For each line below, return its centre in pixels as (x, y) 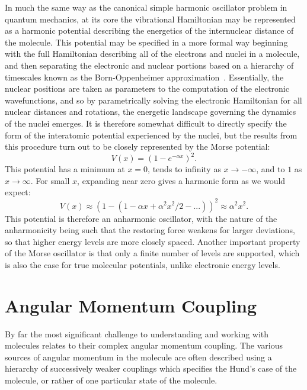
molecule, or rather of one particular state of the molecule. (111, 380)
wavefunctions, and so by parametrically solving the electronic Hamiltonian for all (153, 100)
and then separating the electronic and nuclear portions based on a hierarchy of (149, 65)
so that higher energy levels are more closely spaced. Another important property (153, 241)
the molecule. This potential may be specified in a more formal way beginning (146, 42)
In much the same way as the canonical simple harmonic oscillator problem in (146, 7)
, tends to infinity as (184, 169)
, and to (271, 169)
